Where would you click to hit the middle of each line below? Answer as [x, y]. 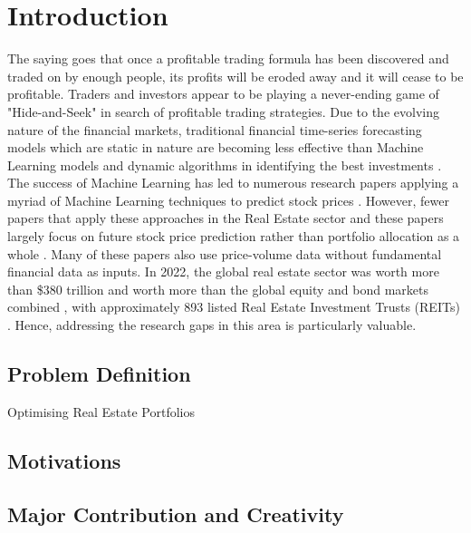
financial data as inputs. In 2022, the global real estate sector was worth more [223, 271]
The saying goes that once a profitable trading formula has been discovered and [228, 58]
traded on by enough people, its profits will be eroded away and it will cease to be [235, 76]
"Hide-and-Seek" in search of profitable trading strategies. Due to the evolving [223, 111]
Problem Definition [99, 374]
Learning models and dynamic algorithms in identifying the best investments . [225, 165]
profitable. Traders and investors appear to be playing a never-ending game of [223, 94]
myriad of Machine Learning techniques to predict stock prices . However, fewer [228, 200]
